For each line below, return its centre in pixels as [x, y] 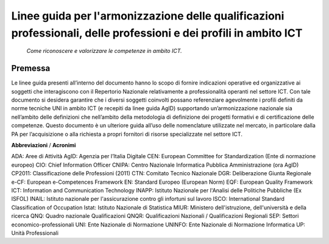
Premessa [31, 68]
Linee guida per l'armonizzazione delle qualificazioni [148, 16]
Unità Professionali [35, 233]
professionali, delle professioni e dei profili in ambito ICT [157, 33]
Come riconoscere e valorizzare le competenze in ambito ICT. [104, 51]
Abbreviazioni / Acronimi [44, 145]
